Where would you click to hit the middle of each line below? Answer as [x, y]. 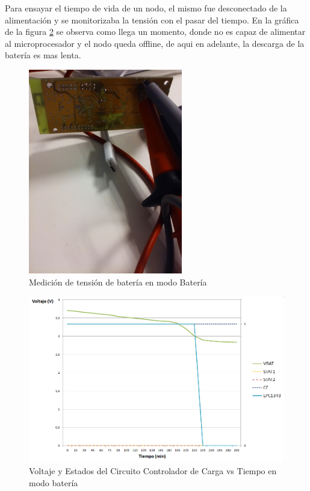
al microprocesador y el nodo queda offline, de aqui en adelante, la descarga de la [155, 43]
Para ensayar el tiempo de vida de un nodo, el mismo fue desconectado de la [146, 8]
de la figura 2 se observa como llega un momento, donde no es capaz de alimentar [155, 32]
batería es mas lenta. [43, 55]
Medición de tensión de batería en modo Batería [118, 282]
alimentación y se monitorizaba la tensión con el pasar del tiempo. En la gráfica [152, 20]
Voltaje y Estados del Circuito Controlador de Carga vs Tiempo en [153, 471]
